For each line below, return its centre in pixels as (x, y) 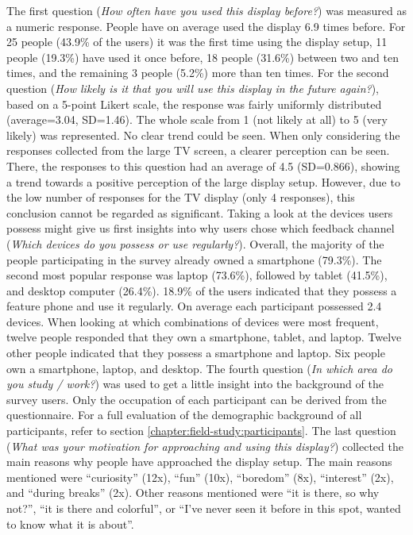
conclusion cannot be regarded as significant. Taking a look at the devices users (200, 212)
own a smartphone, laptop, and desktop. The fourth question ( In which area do (199, 368)
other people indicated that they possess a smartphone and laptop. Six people (196, 353)
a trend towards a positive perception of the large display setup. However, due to (203, 181)
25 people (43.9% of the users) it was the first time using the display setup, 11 (197, 42)
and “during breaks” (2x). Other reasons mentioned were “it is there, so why (193, 493)
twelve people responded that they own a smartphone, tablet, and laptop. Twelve (204, 337)
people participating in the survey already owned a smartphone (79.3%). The (194, 259)
